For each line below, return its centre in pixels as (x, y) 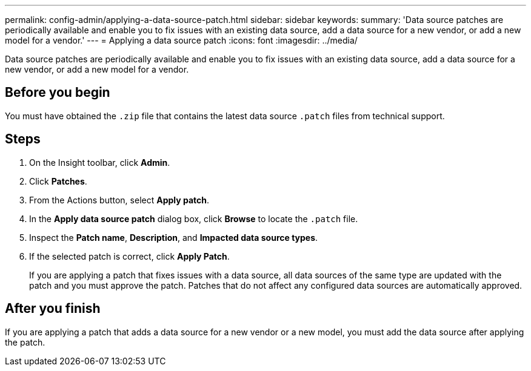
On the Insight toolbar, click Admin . (100, 162)
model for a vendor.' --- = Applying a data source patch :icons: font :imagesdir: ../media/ (181, 40)
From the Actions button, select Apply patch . (119, 200)
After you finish (53, 309)
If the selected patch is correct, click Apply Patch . (129, 256)
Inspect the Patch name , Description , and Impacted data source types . (174, 237)
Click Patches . (58, 181)
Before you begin (58, 93)
